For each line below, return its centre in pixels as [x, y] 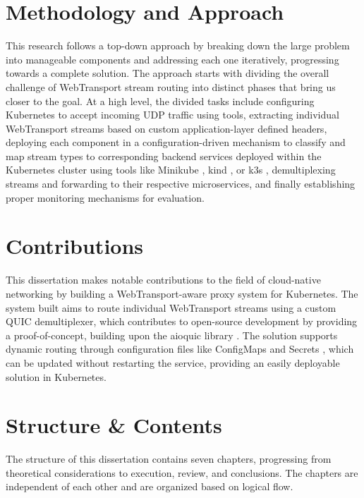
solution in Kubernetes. [56, 376]
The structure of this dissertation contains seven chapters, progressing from [169, 459]
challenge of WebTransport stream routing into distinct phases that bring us [171, 86]
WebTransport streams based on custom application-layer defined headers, [166, 128]
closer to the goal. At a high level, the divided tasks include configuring [160, 101]
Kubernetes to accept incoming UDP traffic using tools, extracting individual [172, 115]
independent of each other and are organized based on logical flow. [150, 486]
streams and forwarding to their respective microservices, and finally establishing [181, 184]
